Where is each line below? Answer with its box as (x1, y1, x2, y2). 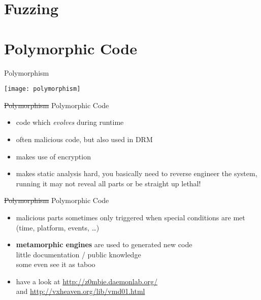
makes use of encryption (16, 151, 91, 161)
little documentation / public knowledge (16, 249, 141, 259)
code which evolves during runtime (16, 117, 124, 127)
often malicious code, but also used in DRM (16, 134, 153, 144)
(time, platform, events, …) (16, 222, 100, 232)
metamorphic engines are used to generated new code (16, 239, 192, 250)
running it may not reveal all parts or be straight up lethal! (16, 178, 201, 188)
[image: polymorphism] (4, 85, 81, 93)
